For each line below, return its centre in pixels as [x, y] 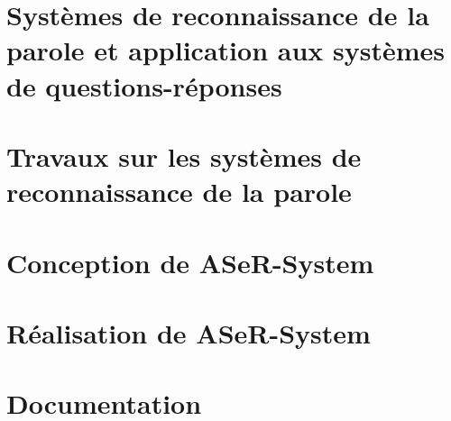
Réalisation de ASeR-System [189, 332]
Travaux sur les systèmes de [184, 156]
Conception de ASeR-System [190, 262]
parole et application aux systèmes [225, 50]
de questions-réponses [144, 85]
